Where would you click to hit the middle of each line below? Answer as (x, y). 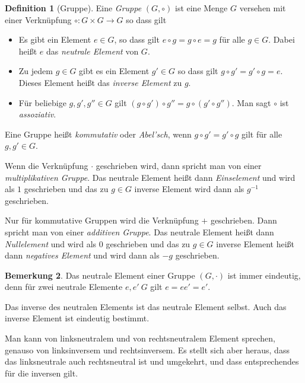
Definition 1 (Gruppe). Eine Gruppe (73, 8)
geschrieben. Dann (244, 220)
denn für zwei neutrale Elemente (64, 287)
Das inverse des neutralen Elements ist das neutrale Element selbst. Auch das (146, 306)
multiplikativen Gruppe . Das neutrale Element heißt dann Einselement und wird (150, 177)
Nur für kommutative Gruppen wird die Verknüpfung (102, 220)
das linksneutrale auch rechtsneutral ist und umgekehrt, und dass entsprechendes (152, 361)
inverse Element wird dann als (189, 189)
